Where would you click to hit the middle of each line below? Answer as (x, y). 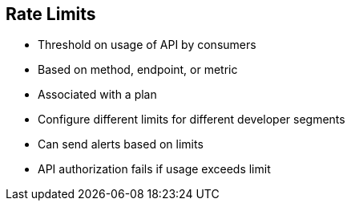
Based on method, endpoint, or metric (138, 70)
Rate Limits (51, 14)
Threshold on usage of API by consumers (147, 45)
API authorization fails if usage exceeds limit (154, 169)
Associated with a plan (97, 95)
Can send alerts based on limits (121, 144)
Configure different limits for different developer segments (192, 120)
